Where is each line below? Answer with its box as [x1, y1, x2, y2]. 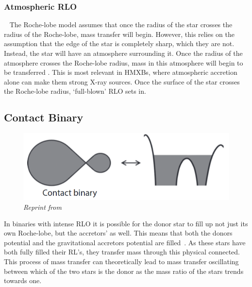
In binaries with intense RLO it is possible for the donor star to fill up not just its [4, 218, 248, 228]
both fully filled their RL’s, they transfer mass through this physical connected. [4, 247, 240, 257]
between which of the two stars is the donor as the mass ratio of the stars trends [4, 266, 244, 276]
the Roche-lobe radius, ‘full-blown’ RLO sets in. [4, 86, 146, 96]
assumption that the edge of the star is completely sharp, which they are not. [4, 38, 235, 49]
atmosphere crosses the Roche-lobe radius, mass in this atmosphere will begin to [4, 57, 243, 68]
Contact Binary [4, 110, 84, 125]
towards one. [4, 275, 42, 286]
